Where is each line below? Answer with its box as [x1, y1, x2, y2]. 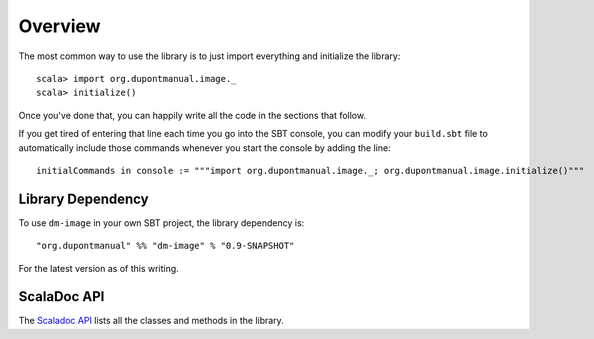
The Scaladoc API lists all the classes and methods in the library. [18, 315, 284, 327]
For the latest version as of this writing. [18, 262, 179, 274]
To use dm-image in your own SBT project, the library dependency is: [18, 216, 305, 229]
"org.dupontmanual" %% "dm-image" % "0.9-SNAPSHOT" [36, 240, 295, 252]
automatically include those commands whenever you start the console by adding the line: [18, 141, 391, 154]
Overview [18, 15, 101, 37]
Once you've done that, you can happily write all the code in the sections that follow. [18, 109, 367, 121]
